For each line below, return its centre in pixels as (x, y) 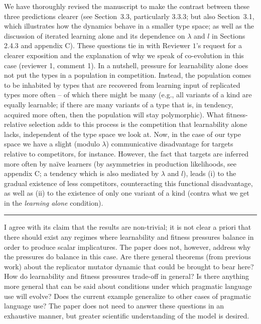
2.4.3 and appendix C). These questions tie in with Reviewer (97, 45)
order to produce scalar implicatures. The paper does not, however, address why (127, 247)
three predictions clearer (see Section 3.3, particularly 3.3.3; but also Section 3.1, (129, 16)
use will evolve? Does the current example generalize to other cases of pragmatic (128, 296)
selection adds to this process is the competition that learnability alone (138, 124)
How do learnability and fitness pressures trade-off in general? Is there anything (126, 276)
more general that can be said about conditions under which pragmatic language (128, 286)
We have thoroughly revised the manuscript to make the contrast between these (127, 6)
